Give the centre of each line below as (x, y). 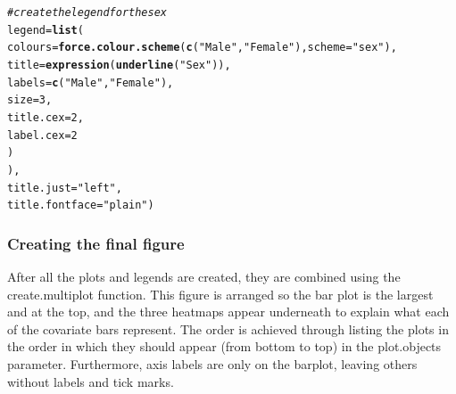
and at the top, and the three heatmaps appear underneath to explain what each (228, 312)
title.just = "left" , (65, 188)
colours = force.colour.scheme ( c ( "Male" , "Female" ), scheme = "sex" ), (202, 48)
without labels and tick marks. (91, 381)
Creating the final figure (96, 243)
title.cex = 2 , (46, 117)
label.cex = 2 (42, 135)
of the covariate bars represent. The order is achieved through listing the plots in (228, 328)
